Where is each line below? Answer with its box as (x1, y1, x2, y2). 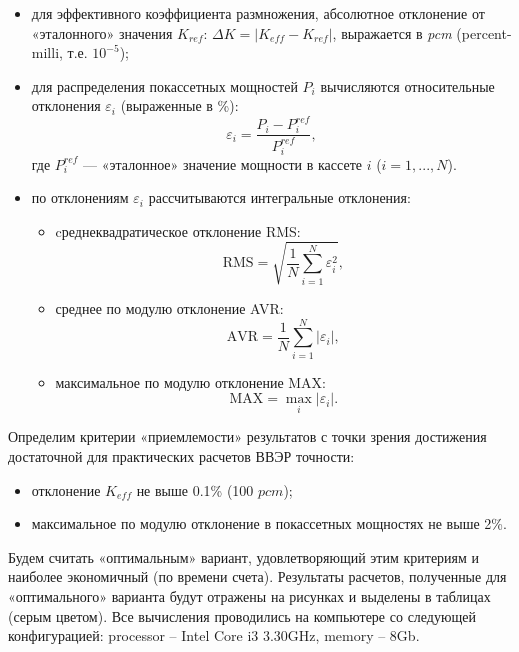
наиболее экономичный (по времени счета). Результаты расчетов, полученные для (8, 566, 507, 587)
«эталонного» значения (31, 22, 173, 43)
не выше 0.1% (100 (136, 479, 254, 500)
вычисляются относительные (320, 75, 495, 96)
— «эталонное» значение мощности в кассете (83, 153, 362, 174)
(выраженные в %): (120, 95, 239, 116)
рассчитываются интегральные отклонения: (148, 187, 411, 208)
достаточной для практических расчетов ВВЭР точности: (8, 446, 355, 467)
